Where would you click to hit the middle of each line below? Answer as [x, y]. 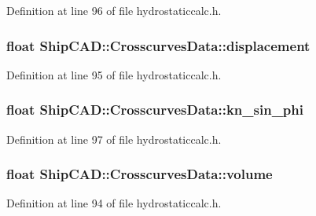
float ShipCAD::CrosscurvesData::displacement [158, 45]
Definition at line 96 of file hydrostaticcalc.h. [114, 10]
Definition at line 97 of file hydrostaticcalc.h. [114, 139]
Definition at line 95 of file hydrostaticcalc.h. [114, 74]
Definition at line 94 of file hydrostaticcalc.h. [114, 203]
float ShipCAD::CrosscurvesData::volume [140, 174]
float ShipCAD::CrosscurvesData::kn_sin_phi [155, 110]
